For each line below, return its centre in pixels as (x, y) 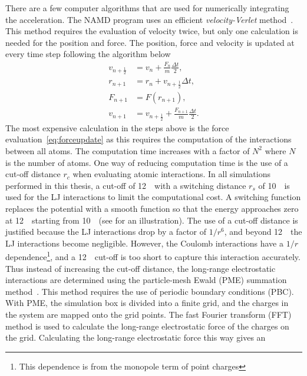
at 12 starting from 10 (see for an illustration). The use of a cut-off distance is (152, 220)
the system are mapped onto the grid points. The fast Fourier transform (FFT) (148, 314)
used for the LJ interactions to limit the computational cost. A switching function (153, 197)
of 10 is (274, 185)
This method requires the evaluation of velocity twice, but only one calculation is (152, 31)
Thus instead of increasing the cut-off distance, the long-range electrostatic (141, 268)
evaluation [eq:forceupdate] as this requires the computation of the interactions (148, 139)
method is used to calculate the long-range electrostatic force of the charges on (147, 326)
